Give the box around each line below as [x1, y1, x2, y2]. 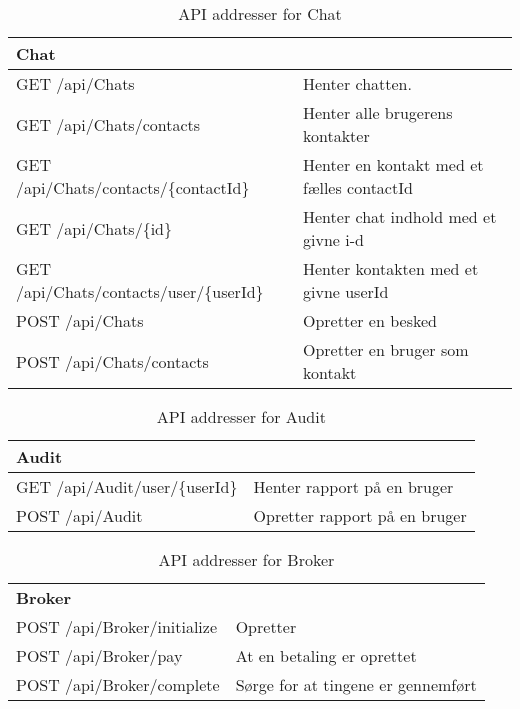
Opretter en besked [303, 309, 437, 332]
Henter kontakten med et [303, 257, 479, 280]
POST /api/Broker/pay [16, 644, 183, 667]
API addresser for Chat [178, 2, 342, 25]
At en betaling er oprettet [235, 644, 417, 667]
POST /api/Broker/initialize [16, 615, 218, 638]
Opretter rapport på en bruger [253, 504, 467, 527]
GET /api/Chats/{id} [16, 216, 173, 240]
